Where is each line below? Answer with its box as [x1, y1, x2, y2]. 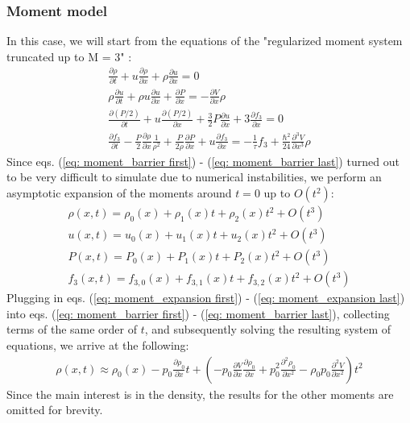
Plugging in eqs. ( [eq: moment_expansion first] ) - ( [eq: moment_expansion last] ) [6, 289, 405, 306]
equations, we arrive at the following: [6, 336, 189, 353]
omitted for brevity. [6, 401, 103, 418]
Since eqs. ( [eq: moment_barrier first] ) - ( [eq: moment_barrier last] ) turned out [6, 152, 400, 169]
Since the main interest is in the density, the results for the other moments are [6, 385, 394, 402]
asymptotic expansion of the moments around [6, 185, 232, 201]
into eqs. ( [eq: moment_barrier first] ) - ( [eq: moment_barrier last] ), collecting [6, 305, 390, 321]
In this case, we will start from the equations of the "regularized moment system [6, 32, 403, 49]
